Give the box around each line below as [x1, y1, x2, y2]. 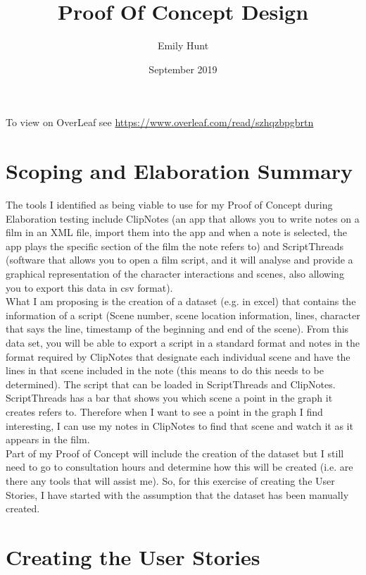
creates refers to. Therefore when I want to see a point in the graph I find [6, 404, 323, 419]
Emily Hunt [157, 38, 209, 53]
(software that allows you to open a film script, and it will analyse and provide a [6, 252, 353, 267]
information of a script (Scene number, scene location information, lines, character [6, 307, 360, 322]
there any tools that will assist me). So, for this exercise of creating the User [6, 473, 335, 488]
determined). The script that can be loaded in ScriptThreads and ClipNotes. [6, 376, 336, 391]
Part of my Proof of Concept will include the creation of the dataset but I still [6, 445, 344, 460]
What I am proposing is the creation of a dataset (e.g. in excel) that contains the [6, 294, 356, 309]
